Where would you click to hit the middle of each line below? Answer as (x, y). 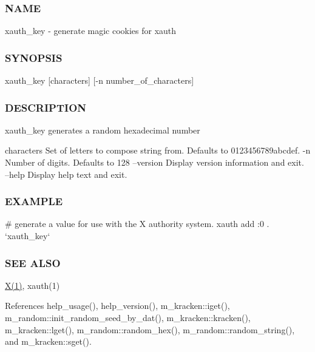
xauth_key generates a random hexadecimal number (103, 130)
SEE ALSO (33, 262)
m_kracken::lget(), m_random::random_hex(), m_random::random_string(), (150, 329)
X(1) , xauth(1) (32, 285)
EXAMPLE (34, 201)
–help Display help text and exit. (66, 174)
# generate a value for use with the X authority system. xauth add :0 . (137, 224)
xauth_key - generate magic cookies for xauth (91, 31)
